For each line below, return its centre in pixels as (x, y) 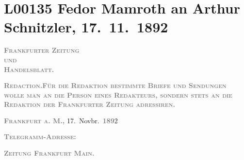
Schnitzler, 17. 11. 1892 (86, 27)
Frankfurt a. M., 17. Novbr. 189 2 (61, 120)
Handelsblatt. (29, 69)
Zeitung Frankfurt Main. (49, 153)
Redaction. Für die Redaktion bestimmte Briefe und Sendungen (115, 85)
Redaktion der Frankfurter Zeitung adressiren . (89, 104)
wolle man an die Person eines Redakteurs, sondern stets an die (118, 95)
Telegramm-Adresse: (40, 137)
